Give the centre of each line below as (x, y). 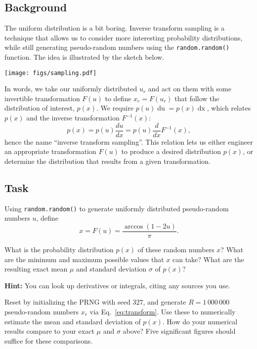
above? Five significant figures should (179, 331)
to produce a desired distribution (171, 151)
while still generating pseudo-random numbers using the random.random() (117, 47)
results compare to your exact (49, 331)
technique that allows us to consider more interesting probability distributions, (124, 37)
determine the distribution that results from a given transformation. (107, 161)
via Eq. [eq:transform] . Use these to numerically (163, 311)
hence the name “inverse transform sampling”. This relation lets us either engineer (129, 141)
